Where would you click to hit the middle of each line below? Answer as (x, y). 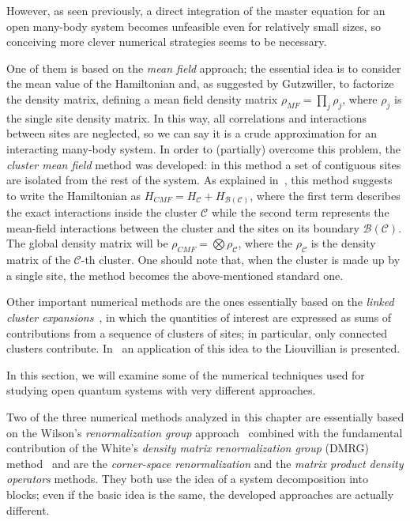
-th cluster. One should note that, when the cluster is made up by (241, 260)
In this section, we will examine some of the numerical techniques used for (186, 374)
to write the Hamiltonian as (74, 195)
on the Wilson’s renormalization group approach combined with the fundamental (205, 432)
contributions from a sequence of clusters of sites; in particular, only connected (197, 332)
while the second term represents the (300, 212)
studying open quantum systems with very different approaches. (161, 390)
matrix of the (38, 260)
